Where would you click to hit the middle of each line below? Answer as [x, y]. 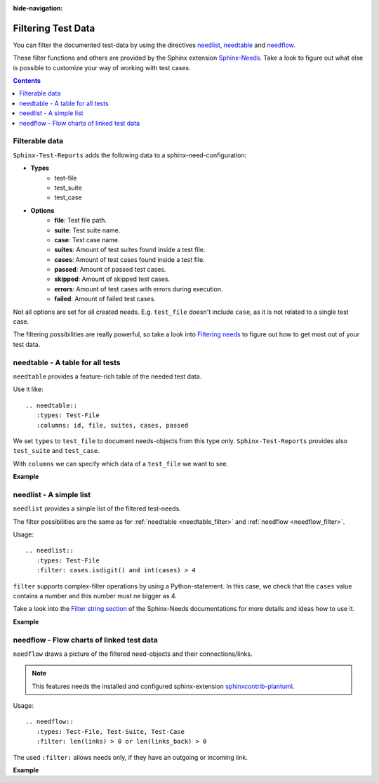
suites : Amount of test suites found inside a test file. [130, 250]
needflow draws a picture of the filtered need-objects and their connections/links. [133, 654]
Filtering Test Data [54, 28]
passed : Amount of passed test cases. [110, 270]
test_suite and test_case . [56, 451]
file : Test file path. [81, 221]
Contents [27, 81]
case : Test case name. [87, 239]
